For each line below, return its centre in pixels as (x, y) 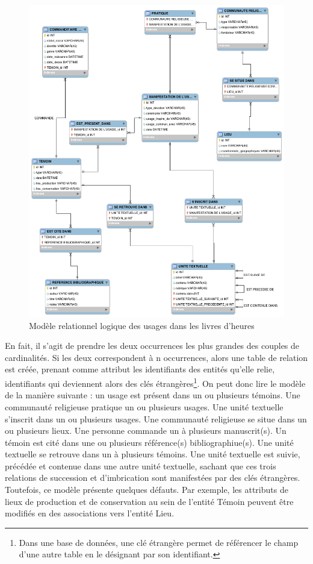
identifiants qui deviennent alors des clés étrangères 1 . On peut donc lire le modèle (155, 382)
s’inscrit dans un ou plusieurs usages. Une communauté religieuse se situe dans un (156, 418)
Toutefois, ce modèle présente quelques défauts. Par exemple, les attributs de (147, 490)
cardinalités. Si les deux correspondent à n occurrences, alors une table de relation (156, 357)
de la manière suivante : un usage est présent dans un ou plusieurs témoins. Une (153, 395)
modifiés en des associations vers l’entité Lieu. (90, 513)
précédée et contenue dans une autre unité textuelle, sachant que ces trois (141, 465)
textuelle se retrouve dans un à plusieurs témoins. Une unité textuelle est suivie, (153, 454)
